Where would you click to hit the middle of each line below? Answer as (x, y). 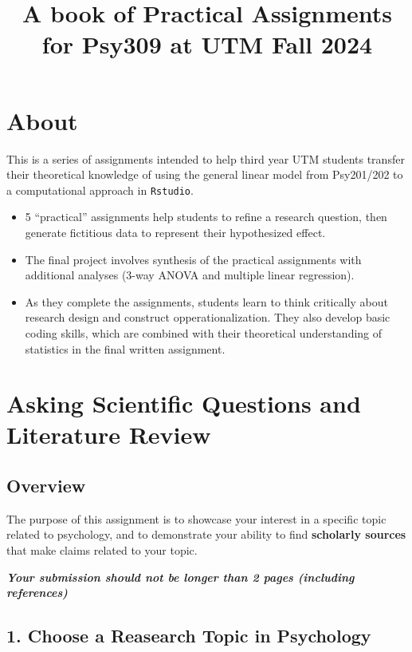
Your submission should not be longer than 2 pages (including (180, 577)
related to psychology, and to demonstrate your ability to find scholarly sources (206, 534)
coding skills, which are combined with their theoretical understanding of (204, 332)
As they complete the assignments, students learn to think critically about (206, 301)
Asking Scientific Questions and (184, 403)
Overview (46, 486)
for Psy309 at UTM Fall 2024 (207, 44)
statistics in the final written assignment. (125, 348)
